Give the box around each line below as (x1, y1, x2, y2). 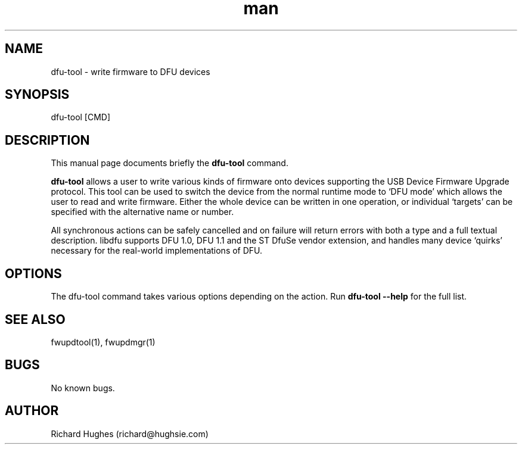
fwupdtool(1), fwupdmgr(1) (51, 336, 156, 347)
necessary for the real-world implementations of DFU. (51, 245, 263, 256)
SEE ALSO (5, 311, 66, 327)
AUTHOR (5, 403, 59, 419)
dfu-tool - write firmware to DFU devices (51, 66, 210, 77)
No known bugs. (51, 382, 115, 393)
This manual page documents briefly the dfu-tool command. (51, 158, 288, 169)
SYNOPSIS (5, 87, 70, 102)
